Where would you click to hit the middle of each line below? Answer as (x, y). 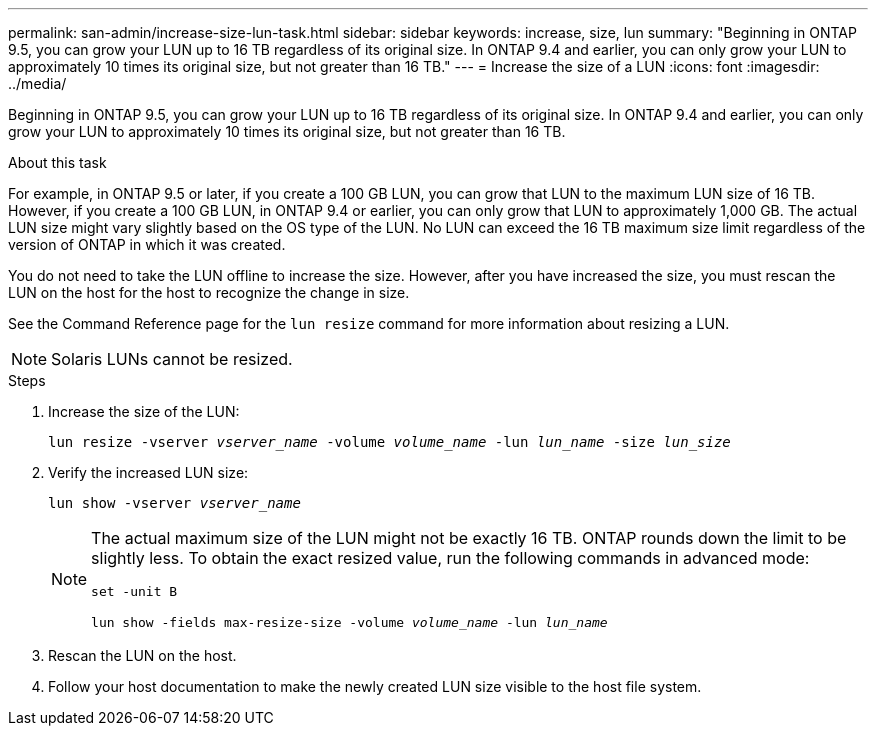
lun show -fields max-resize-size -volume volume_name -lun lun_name (349, 622)
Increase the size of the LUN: (144, 411)
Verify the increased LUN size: (148, 472)
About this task (57, 162)
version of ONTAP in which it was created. (147, 244)
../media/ (37, 83)
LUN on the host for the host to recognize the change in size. (209, 292)
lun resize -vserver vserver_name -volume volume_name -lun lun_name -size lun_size (389, 442)
